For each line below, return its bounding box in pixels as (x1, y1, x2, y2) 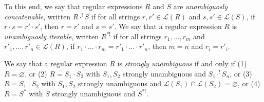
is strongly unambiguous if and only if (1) (117, 58, 247, 68)
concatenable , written (4, 11, 71, 21)
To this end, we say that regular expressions (4, 1, 143, 11)
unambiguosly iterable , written (4, 31, 99, 41)
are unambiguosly (173, 1, 228, 11)
